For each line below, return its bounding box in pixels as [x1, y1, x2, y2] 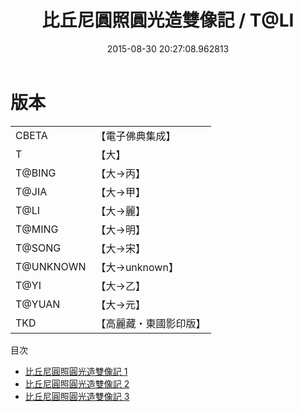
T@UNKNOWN [15, 259, 87, 273]
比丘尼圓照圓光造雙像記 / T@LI [41, 9, 295, 32]
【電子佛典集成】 [95, 129, 177, 143]
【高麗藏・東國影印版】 [95, 316, 207, 330]
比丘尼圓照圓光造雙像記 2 [24, 377, 130, 390]
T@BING [15, 166, 57, 180]
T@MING [15, 222, 59, 236]
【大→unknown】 [95, 260, 179, 274]
